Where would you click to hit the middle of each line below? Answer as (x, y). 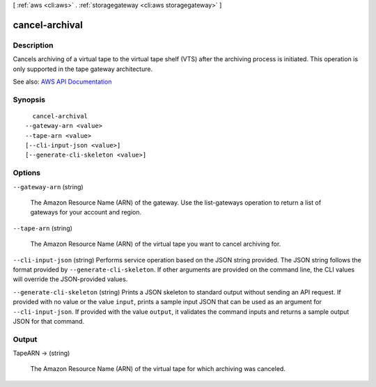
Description (33, 45)
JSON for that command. (49, 321)
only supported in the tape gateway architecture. (83, 69)
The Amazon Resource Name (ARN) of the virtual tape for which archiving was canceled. (158, 369)
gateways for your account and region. (86, 212)
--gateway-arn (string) (48, 187)
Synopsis (29, 100)
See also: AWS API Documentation (62, 81)
